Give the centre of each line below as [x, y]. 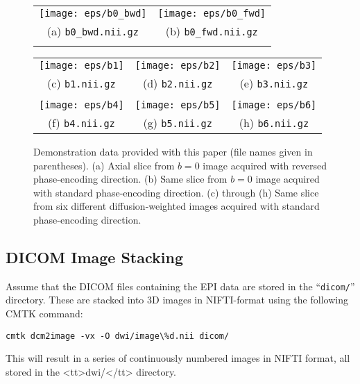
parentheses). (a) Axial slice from [104, 165]
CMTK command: [44, 314]
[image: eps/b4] [82, 105]
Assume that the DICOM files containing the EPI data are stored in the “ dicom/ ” [180, 286]
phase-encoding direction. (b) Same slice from [130, 179]
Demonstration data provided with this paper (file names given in [173, 151]
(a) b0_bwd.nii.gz [93, 31]
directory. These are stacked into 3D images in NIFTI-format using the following [177, 300]
